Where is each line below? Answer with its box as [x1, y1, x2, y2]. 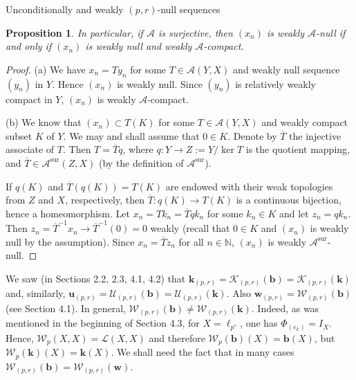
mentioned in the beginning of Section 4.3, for [6, 316, 200, 330]
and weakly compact [261, 115, 348, 129]
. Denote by [227, 128, 277, 143]
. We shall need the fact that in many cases [111, 345, 294, 359]
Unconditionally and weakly [6, 2, 124, 16]
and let [279, 206, 309, 220]
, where [122, 142, 153, 156]
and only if [6, 39, 52, 53]
